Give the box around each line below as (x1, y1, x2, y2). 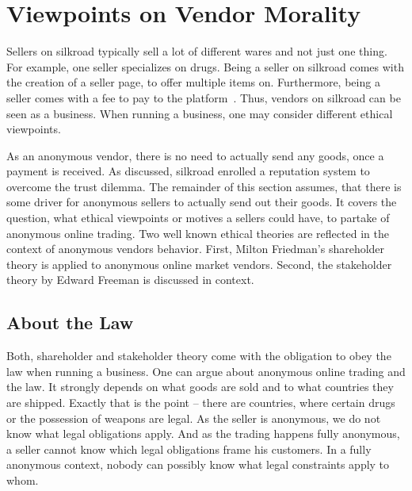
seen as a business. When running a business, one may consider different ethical (6, 105, 393, 121)
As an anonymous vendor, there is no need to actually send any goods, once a (6, 147, 384, 163)
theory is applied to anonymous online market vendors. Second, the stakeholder (6, 255, 392, 272)
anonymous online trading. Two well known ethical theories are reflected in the (6, 224, 389, 241)
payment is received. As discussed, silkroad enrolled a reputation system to (6, 163, 370, 179)
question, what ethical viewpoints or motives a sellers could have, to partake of (6, 209, 390, 226)
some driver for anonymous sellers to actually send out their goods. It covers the (6, 194, 397, 210)
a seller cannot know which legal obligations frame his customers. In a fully (6, 440, 372, 457)
